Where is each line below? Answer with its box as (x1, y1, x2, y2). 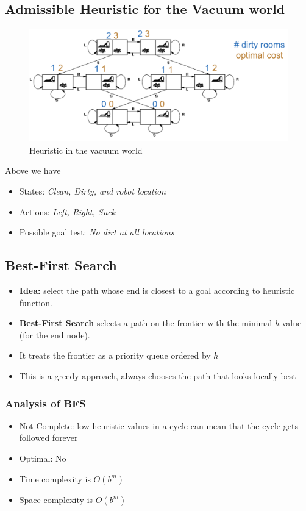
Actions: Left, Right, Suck (19, 205, 116, 218)
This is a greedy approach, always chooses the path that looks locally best (19, 370, 296, 382)
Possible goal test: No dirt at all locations (19, 226, 174, 238)
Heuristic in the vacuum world (29, 143, 143, 156)
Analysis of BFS (5, 395, 86, 410)
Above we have (5, 164, 61, 177)
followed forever (19, 431, 78, 444)
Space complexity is (19, 493, 93, 506)
